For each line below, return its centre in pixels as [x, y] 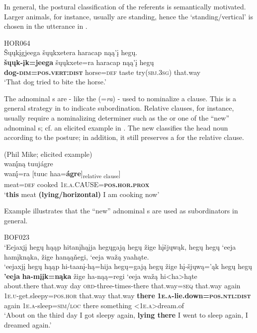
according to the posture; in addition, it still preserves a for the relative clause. [124, 137]
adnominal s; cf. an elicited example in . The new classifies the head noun [116, 127]
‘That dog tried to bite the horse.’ [55, 82]
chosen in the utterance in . [46, 26]
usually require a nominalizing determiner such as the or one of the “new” [117, 117]
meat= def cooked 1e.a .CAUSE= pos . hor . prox [77, 184]
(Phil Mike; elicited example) [48, 154]
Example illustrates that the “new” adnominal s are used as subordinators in [121, 211]
